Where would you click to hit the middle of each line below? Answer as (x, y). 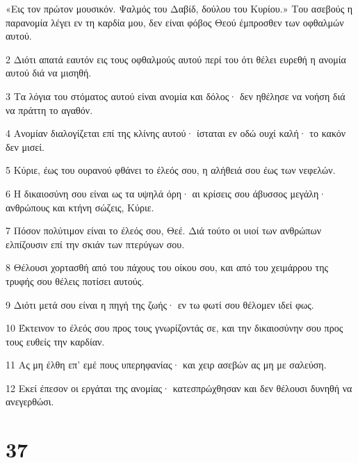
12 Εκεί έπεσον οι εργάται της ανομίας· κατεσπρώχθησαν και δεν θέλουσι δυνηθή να (179, 388)
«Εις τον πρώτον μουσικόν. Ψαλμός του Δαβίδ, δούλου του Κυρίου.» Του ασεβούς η (179, 8)
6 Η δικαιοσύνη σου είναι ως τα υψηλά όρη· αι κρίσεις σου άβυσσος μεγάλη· (166, 193)
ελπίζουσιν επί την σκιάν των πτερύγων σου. (95, 244)
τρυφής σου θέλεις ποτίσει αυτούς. (75, 281)
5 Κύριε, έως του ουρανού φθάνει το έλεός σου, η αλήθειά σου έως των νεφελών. (171, 170)
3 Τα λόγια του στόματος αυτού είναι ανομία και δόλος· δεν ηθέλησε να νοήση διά (176, 96)
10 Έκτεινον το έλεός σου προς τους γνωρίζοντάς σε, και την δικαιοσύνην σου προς (174, 328)
